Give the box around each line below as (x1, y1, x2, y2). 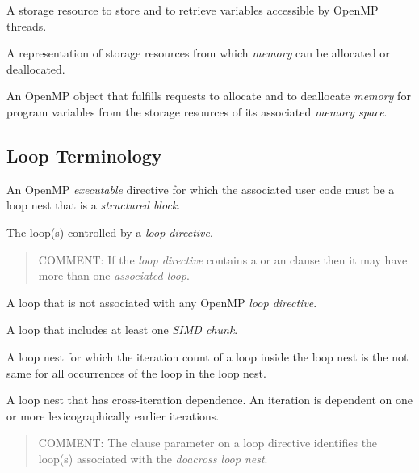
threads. (6, 17, 47, 34)
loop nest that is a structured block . (6, 196, 181, 213)
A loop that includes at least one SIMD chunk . (6, 321, 238, 338)
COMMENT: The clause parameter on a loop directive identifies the (38, 434, 378, 451)
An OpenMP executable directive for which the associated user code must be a (6, 180, 395, 197)
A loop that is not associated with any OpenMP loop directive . (6, 294, 317, 310)
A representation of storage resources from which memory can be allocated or (6, 44, 390, 61)
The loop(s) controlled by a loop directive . (6, 223, 213, 240)
